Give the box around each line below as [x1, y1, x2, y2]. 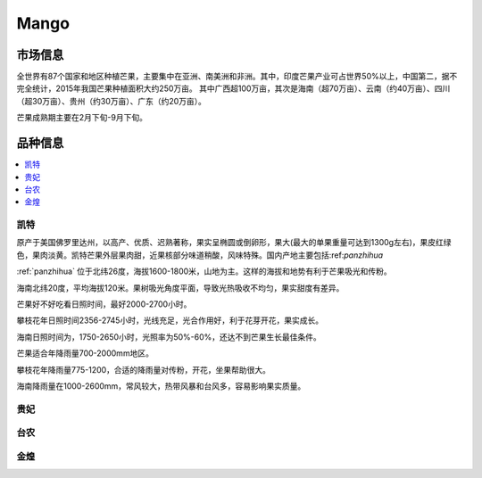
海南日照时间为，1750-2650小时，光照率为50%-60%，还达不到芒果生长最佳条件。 [16, 331, 321, 342]
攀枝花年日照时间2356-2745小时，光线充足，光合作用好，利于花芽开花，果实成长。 [16, 315, 324, 326]
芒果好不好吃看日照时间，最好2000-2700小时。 [16, 299, 192, 309]
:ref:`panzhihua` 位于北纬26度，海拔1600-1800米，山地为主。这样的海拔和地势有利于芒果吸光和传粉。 [16, 266, 392, 276]
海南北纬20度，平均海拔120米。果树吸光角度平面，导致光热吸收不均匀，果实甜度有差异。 [16, 282, 345, 293]
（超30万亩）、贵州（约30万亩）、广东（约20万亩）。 [16, 95, 207, 106]
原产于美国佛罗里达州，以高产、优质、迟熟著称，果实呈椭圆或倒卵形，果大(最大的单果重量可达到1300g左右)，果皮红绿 [16, 237, 452, 248]
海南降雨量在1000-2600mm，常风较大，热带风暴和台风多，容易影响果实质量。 [16, 380, 306, 391]
